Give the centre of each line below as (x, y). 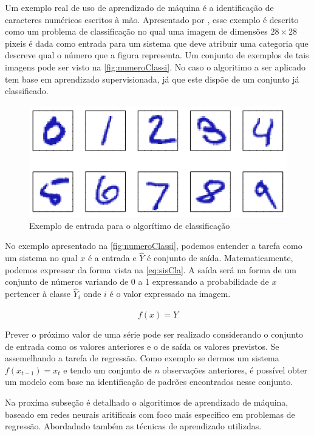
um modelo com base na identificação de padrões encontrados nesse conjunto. (149, 382)
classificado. (27, 91)
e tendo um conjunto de (108, 370)
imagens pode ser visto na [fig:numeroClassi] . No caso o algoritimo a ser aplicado (155, 66)
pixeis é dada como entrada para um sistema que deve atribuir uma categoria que (157, 43)
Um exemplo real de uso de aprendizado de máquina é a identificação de (139, 7)
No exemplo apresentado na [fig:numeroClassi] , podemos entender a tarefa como (154, 246)
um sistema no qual (41, 258)
